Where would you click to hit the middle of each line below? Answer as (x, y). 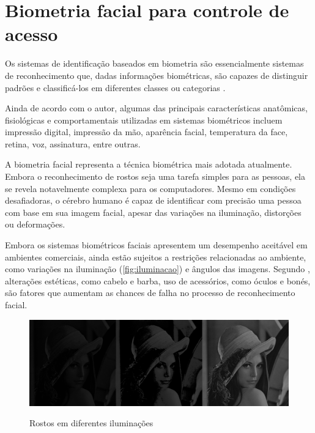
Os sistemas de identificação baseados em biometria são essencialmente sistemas (154, 63)
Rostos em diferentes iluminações (91, 423)
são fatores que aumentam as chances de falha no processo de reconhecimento (150, 293)
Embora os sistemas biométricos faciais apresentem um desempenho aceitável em (156, 245)
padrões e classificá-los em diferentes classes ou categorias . (115, 87)
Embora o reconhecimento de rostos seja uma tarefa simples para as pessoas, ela (155, 176)
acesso (31, 34)
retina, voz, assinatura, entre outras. (73, 143)
